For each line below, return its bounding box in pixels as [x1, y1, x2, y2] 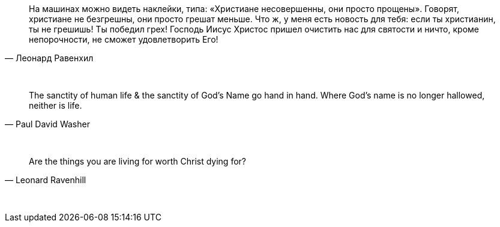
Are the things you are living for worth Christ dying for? [29, 156, 246, 166]
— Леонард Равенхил [5, 53, 94, 63]
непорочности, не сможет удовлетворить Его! [29, 34, 218, 44]
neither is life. [29, 100, 82, 110]
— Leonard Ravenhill [5, 175, 86, 185]
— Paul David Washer [5, 119, 90, 129]
